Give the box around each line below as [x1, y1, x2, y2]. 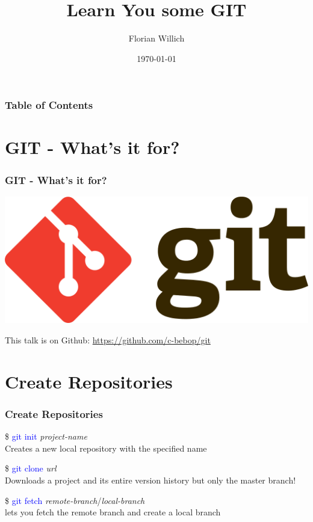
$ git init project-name [5, 430, 87, 443]
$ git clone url [5, 462, 57, 474]
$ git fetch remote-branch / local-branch [5, 494, 145, 506]
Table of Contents [5, 97, 93, 112]
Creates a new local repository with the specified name [5, 441, 207, 454]
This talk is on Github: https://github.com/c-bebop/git [5, 334, 211, 346]
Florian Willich [128, 32, 185, 45]
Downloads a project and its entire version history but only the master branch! [5, 474, 296, 487]
